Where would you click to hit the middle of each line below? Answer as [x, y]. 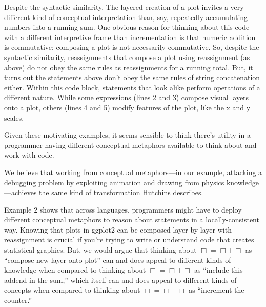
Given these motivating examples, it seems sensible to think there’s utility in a [127, 135]
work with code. [29, 155]
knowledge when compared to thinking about [75, 270]
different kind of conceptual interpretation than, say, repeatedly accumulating [126, 17]
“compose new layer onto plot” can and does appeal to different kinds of [118, 260]
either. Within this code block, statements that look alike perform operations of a [132, 87]
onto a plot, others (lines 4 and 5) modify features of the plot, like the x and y [127, 107]
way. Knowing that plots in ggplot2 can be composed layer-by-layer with [118, 229]
